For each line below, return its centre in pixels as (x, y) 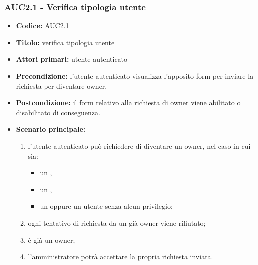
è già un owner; (51, 240)
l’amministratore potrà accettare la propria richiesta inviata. (120, 257)
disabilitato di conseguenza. (58, 112)
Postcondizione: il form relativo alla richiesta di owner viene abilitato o (128, 103)
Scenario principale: (51, 129)
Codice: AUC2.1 (42, 26)
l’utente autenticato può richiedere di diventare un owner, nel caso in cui (139, 146)
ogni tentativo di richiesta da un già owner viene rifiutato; (117, 223)
